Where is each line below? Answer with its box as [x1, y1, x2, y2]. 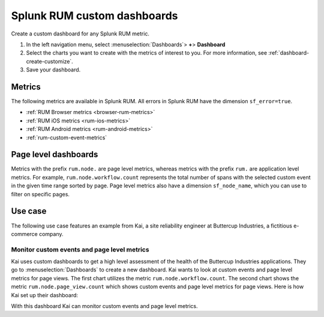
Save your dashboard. [26, 66, 81, 73]
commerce [11, 230, 38, 237]
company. [39, 230, 64, 237]
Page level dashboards [11, 149, 98, 160]
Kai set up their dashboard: [11, 291, 78, 298]
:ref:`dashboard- [268, 49, 309, 56]
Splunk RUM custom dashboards [11, 9, 178, 22]
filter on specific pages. [11, 190, 70, 198]
